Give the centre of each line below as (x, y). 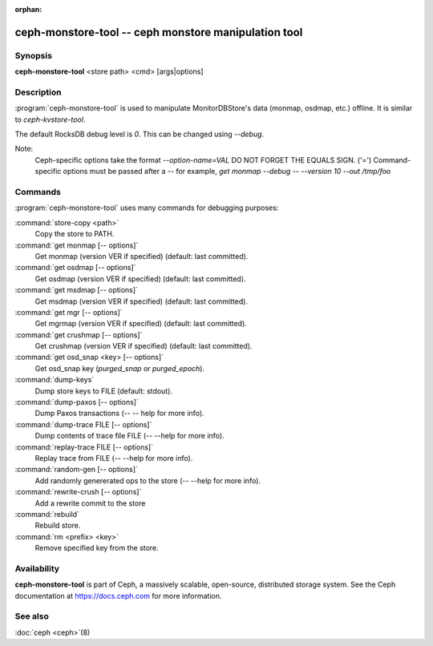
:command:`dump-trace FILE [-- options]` (83, 424)
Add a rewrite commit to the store (90, 503)
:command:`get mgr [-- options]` (69, 312)
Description (38, 92)
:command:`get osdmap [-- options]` (75, 268)
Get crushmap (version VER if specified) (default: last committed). (144, 346)
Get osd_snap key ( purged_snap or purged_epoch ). (119, 368)
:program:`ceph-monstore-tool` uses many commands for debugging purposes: (147, 208)
